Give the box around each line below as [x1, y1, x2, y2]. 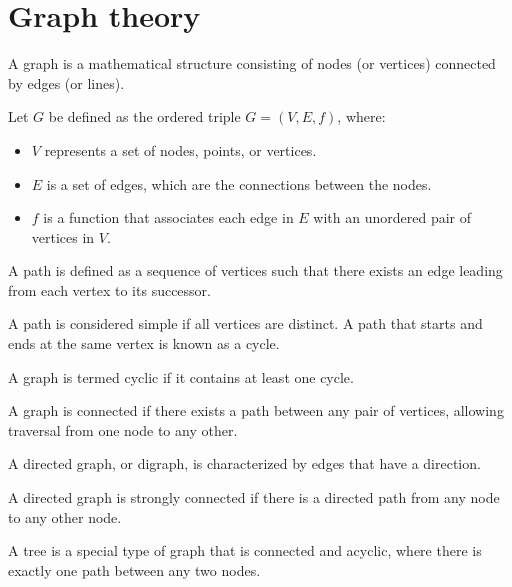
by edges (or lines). [8, 72, 125, 93]
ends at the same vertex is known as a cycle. [8, 333, 280, 354]
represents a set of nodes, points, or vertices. [44, 139, 317, 160]
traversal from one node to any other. [8, 419, 238, 440]
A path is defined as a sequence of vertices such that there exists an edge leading [8, 260, 503, 281]
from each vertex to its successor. [8, 279, 211, 300]
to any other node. [8, 506, 122, 527]
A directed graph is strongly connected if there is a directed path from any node [8, 487, 500, 508]
